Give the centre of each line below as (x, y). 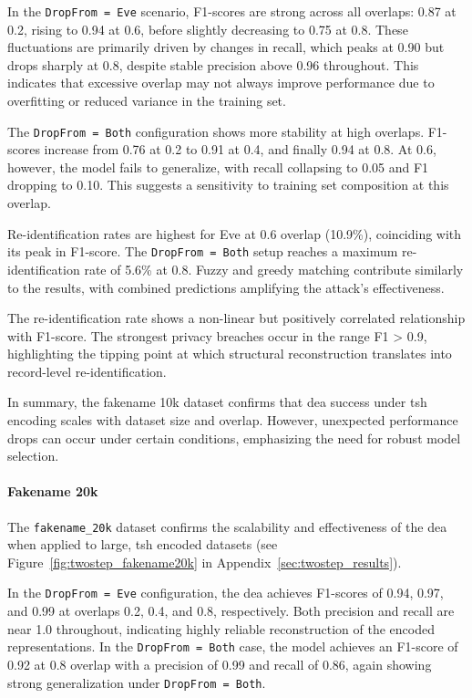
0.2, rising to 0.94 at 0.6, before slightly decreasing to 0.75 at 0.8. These (208, 29)
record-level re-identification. (87, 371)
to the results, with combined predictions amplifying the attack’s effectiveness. (226, 287)
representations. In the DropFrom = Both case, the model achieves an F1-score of (233, 646)
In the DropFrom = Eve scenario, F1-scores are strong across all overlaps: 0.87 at (232, 11)
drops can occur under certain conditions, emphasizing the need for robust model (234, 438)
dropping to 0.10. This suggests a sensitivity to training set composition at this (228, 185)
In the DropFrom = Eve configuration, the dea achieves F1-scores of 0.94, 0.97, (226, 593)
